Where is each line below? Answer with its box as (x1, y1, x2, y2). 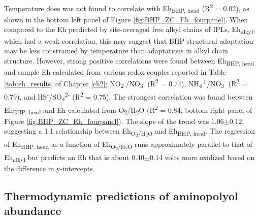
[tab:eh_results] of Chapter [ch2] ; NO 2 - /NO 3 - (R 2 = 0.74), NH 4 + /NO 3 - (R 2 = (4, 77, 247, 90)
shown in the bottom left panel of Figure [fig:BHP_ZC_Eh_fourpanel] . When (4, 14, 248, 24)
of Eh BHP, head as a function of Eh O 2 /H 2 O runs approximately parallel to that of (4, 139, 253, 152)
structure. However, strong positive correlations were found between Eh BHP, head (4, 55, 254, 67)
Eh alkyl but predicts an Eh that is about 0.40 (4, 151, 145, 164)
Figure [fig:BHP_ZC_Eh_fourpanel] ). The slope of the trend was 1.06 (4, 115, 224, 126)
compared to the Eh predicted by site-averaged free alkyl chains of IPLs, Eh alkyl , (4, 24, 255, 36)
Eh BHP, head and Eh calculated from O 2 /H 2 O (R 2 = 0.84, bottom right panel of (4, 103, 252, 116)
